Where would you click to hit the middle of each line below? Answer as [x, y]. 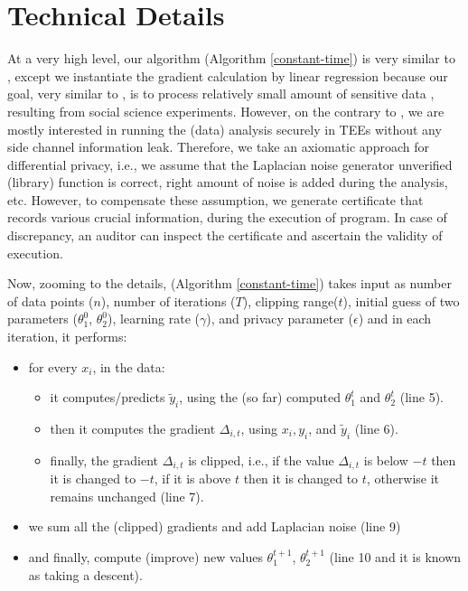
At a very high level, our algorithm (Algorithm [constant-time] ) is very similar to [231, 58]
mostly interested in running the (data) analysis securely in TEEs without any [225, 129]
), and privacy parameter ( [280, 319]
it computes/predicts [108, 397]
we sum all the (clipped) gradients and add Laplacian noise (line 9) [215, 526]
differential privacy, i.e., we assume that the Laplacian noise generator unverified [230, 164]
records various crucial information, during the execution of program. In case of [227, 217]
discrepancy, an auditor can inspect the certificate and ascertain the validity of [225, 235]
